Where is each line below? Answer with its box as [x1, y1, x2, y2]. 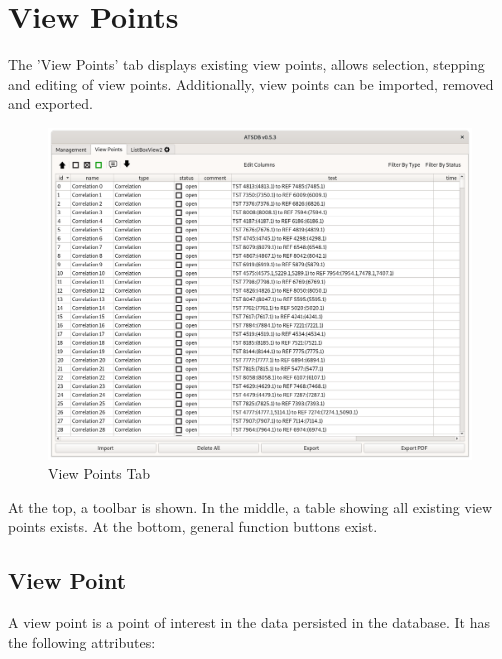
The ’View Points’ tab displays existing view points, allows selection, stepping [8, 54, 485, 75]
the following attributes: [8, 631, 156, 652]
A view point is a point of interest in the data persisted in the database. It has [8, 612, 490, 633]
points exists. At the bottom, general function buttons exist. [8, 516, 378, 537]
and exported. [8, 93, 93, 114]
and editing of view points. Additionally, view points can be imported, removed [8, 73, 494, 94]
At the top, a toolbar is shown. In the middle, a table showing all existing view [8, 496, 493, 517]
